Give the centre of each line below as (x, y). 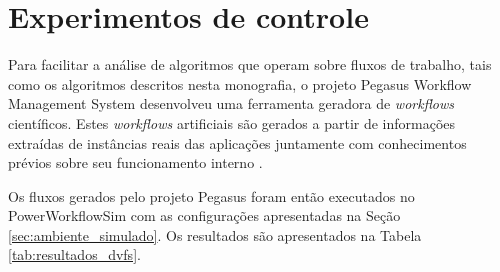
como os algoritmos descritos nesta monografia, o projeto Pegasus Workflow (240, 83)
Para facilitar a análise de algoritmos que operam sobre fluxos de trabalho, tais (250, 64)
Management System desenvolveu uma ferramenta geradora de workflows (231, 103)
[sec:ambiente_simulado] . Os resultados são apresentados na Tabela (215, 234)
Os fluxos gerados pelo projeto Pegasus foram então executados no (211, 195)
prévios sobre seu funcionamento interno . (135, 162)
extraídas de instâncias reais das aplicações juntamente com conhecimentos (237, 142)
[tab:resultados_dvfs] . (74, 254)
